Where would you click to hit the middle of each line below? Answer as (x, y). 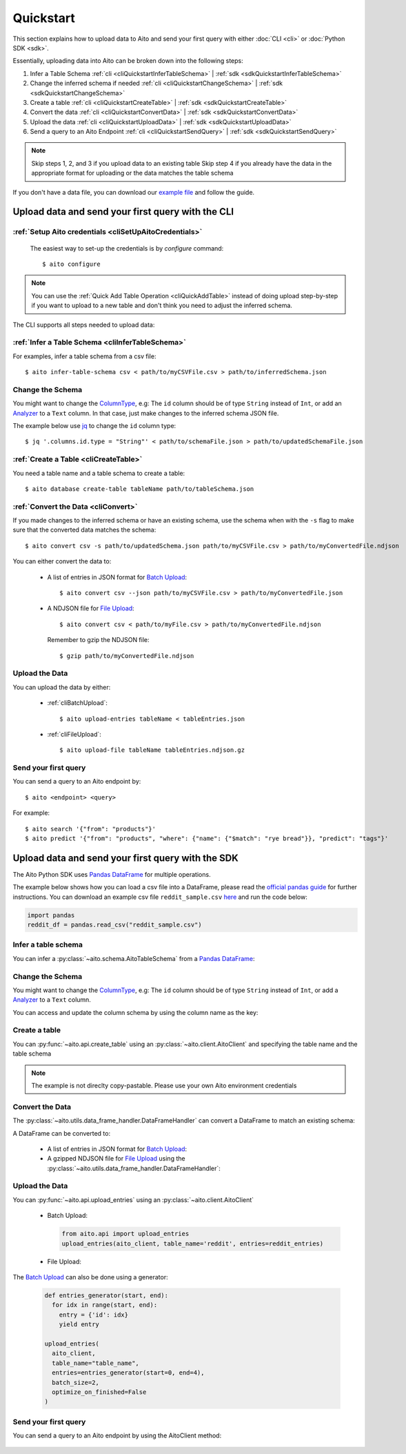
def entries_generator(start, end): (106, 1295)
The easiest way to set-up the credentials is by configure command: (127, 248)
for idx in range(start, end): (105, 1305)
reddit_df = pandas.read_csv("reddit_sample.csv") (115, 925)
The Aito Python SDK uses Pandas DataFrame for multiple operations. (112, 874)
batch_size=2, (76, 1382)
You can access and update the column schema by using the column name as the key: (135, 1012)
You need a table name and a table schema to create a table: (99, 473)
